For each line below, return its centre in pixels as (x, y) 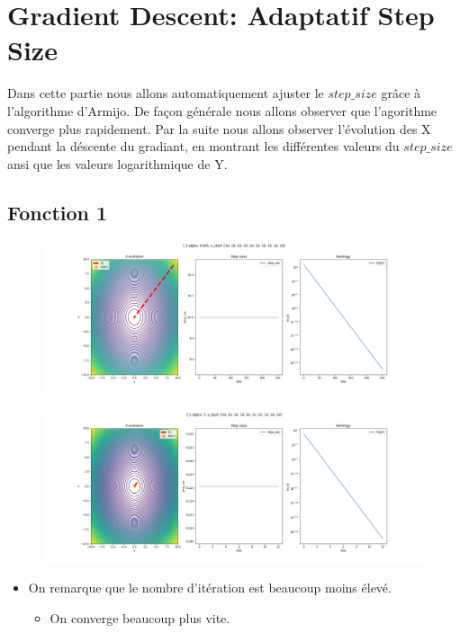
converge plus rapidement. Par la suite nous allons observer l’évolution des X (219, 128)
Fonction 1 (58, 212)
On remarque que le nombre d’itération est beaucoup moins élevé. (210, 588)
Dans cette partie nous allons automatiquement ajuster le (166, 93)
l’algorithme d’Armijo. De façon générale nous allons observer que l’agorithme (222, 110)
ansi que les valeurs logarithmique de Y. (117, 163)
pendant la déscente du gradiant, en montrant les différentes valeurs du (203, 146)
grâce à (401, 93)
